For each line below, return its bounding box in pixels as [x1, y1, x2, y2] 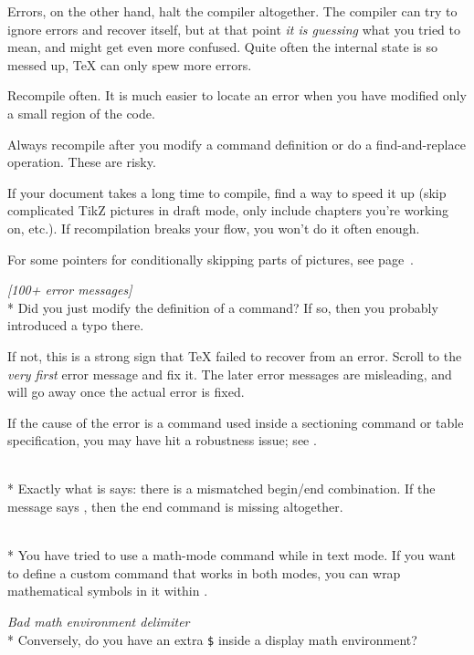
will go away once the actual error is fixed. [7, 382, 245, 401]
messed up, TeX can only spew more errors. [7, 55, 252, 74]
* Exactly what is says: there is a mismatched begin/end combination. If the [7, 479, 436, 498]
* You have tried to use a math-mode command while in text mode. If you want [7, 546, 456, 565]
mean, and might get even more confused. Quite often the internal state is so [7, 37, 437, 57]
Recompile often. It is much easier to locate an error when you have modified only [7, 86, 467, 105]
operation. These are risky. [7, 152, 156, 172]
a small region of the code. [7, 103, 155, 122]
